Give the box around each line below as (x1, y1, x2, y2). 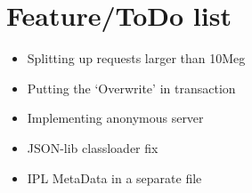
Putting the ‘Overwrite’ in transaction (27, 78, 236, 97)
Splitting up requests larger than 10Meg (27, 49, 246, 68)
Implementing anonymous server (27, 109, 204, 127)
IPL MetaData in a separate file (27, 168, 202, 187)
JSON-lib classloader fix (27, 138, 159, 157)
